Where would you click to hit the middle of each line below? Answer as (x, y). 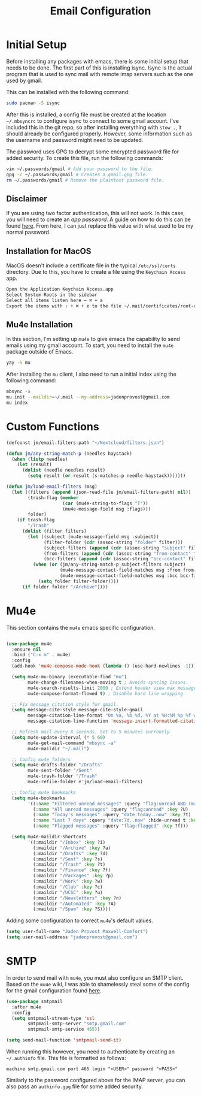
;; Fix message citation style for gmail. (65, 704)
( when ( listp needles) (40, 459)
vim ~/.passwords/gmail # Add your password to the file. (80, 169)
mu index (17, 403)
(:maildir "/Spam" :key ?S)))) (72, 909)
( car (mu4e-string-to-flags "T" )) (105, 503)
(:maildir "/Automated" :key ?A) (74, 904)
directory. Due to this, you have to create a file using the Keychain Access (96, 272)
